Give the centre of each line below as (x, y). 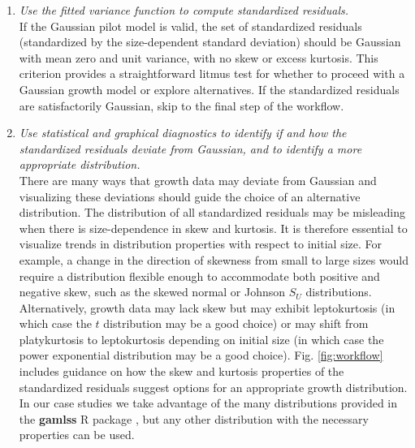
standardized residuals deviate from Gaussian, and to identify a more (190, 148)
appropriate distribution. (80, 164)
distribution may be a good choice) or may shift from (236, 323)
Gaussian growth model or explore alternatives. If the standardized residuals (209, 89)
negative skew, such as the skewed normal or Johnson (152, 292)
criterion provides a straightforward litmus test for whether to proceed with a (212, 73)
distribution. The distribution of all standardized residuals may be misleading (212, 212)
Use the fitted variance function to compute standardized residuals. (184, 10)
